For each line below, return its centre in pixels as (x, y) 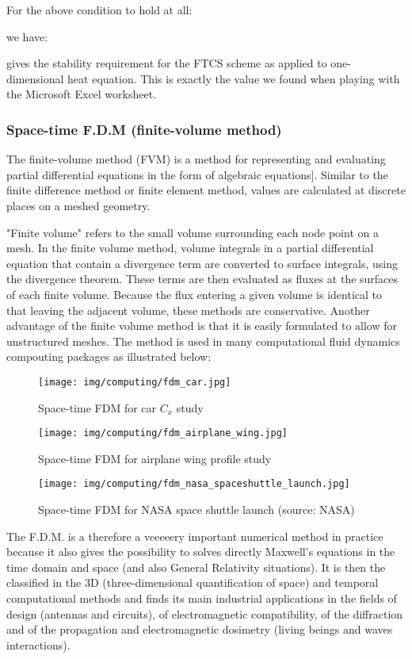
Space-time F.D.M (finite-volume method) (144, 129)
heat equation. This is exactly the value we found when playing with (234, 78)
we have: (27, 36)
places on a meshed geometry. (78, 205)
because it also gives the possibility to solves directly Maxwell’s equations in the (201, 552)
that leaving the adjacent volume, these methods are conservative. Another (188, 310)
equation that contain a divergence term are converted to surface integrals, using (202, 263)
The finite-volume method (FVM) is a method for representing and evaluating (196, 159)
